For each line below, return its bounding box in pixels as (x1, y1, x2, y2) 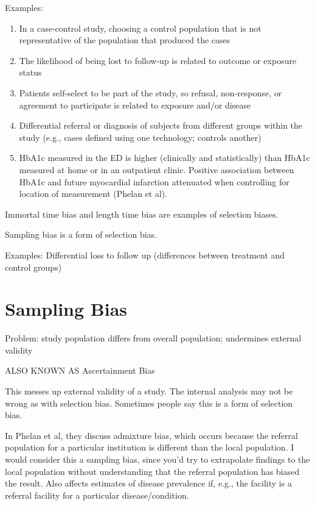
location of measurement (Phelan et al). (19, 187, 168, 200)
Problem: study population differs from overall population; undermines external (5, 332, 302, 344)
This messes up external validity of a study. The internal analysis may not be (5, 385, 293, 397)
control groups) (5, 260, 62, 273)
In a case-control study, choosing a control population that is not (19, 21, 261, 34)
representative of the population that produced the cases (19, 34, 230, 46)
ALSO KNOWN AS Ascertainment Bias (5, 364, 155, 377)
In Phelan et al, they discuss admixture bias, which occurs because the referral (5, 429, 298, 441)
